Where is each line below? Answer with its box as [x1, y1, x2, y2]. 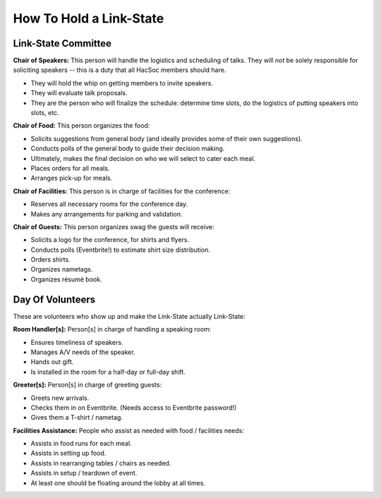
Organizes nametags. [30, 265, 93, 274]
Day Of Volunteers [13, 293, 96, 305]
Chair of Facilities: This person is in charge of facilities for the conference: [13, 187, 231, 195]
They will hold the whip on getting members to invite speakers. [30, 78, 213, 87]
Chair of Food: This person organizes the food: [13, 121, 150, 130]
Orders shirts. [30, 255, 71, 264]
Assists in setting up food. [30, 449, 107, 458]
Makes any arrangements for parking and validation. [30, 209, 183, 218]
